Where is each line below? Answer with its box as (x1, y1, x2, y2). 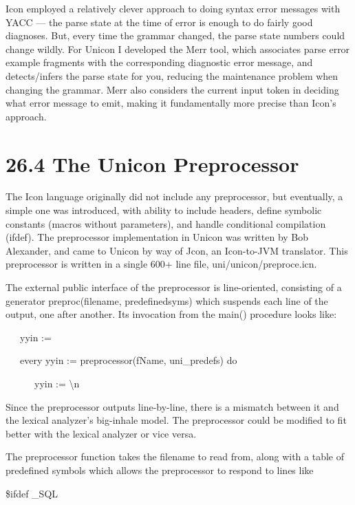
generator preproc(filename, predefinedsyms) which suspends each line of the (6, 293, 328, 308)
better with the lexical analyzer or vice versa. (6, 426, 197, 440)
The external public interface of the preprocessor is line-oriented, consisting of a (6, 280, 342, 294)
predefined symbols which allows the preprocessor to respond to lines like (6, 462, 314, 477)
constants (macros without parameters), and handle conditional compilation (6, 216, 326, 230)
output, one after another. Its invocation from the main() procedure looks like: (6, 307, 337, 321)
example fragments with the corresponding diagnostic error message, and (6, 55, 313, 69)
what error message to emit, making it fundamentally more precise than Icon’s (6, 96, 336, 110)
